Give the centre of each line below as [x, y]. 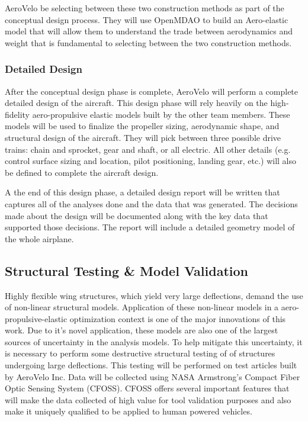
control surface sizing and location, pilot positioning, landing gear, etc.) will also [151, 161]
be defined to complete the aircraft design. [82, 172]
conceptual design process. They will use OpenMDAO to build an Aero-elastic [147, 19]
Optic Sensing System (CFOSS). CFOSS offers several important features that [147, 388]
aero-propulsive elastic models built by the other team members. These [161, 114]
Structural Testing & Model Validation [126, 270]
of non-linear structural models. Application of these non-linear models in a [142, 307]
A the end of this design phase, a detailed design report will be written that [142, 192]
